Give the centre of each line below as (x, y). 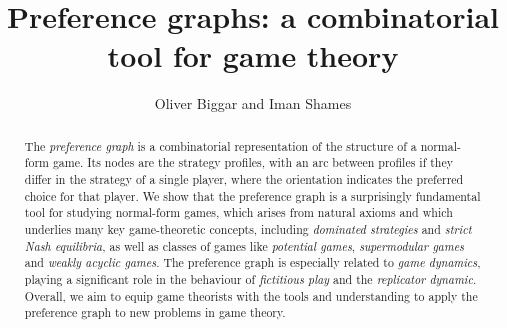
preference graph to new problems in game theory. (155, 312)
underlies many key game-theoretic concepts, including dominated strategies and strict (248, 228)
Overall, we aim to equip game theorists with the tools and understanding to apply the (251, 295)
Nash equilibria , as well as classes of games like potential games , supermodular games (244, 245)
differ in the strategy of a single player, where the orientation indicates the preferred (244, 179)
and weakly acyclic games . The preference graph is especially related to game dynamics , (252, 262)
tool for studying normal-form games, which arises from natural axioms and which (238, 212)
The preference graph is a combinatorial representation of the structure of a (220, 145)
